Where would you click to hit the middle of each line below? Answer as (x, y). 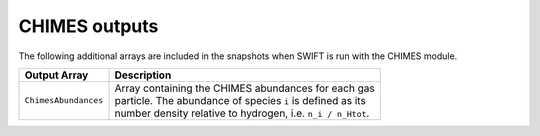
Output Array (56, 75)
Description (143, 75)
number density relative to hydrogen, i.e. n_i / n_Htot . (242, 113)
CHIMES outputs (88, 26)
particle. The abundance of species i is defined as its (240, 100)
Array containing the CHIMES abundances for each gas (244, 88)
